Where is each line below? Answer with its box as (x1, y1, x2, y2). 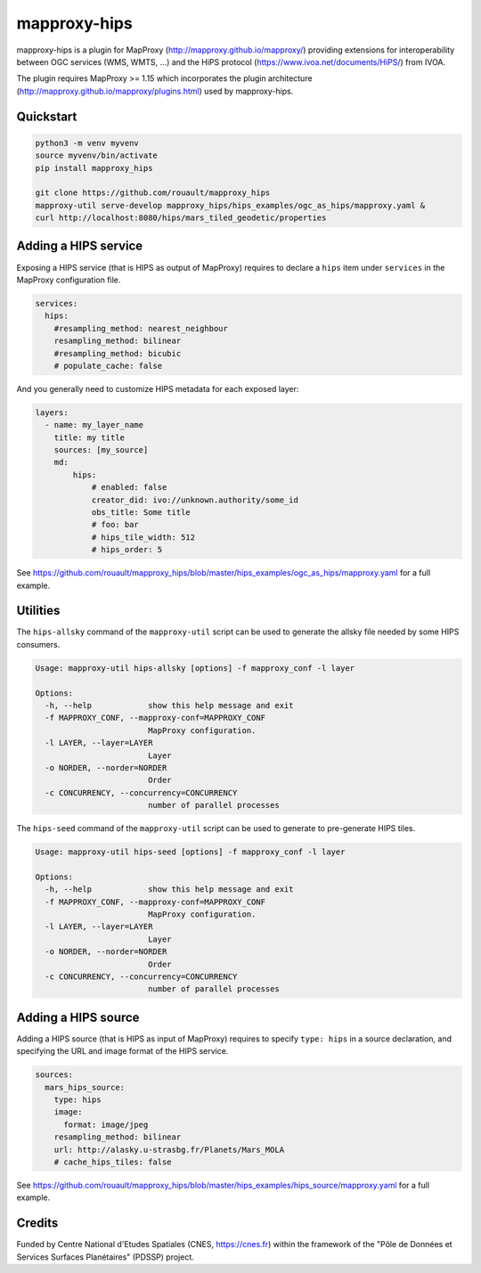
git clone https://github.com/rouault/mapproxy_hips (35, 188, 271, 198)
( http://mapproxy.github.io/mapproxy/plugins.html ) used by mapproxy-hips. (16, 86, 294, 96)
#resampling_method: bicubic (53, 348, 182, 358)
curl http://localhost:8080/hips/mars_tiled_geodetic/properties (35, 213, 327, 223)
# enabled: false (91, 482, 167, 493)
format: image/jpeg (63, 1119, 149, 1130)
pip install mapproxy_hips (35, 163, 153, 173)
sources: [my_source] (53, 445, 149, 455)
